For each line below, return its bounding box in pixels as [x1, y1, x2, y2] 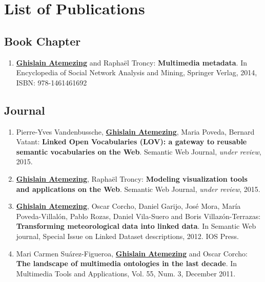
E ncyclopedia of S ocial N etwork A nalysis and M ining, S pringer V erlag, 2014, [16, 67, 257, 78]
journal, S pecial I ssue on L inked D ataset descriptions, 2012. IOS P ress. [16, 230, 239, 241]
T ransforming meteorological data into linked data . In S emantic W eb [16, 221, 256, 231]
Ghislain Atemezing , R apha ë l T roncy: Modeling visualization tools [16, 173, 248, 184]
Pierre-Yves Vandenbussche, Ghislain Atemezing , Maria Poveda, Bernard [16, 126, 255, 137]
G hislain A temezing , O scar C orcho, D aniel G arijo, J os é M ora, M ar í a [16, 201, 241, 211]
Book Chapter [4, 33, 81, 49]
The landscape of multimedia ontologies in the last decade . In [16, 258, 237, 269]
